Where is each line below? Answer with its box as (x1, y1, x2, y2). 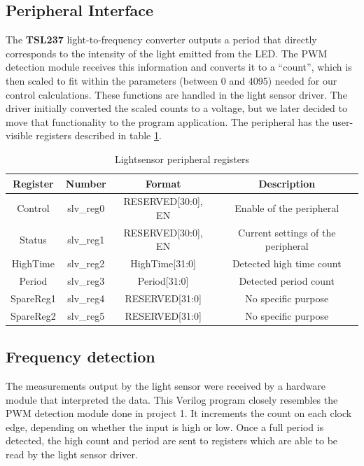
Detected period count (239, 274, 335, 288)
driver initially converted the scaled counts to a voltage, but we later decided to (6, 101, 347, 115)
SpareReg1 (10, 290, 56, 305)
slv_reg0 (67, 201, 105, 216)
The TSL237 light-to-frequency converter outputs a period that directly (6, 32, 317, 47)
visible (6, 128, 33, 143)
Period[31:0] (137, 274, 189, 288)
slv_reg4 (67, 290, 105, 305)
